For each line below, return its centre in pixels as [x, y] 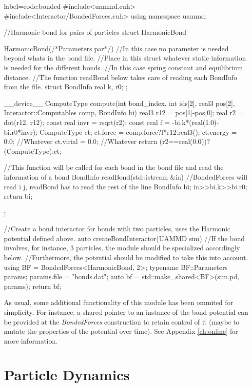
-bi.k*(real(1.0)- [196, 122]
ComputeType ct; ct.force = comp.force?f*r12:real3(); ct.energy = [138, 132]
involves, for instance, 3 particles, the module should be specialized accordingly [122, 248]
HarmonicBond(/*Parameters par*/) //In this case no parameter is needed [116, 48]
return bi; [18, 196]
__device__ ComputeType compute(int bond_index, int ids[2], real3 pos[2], [119, 103]
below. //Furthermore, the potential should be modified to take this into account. [126, 257]
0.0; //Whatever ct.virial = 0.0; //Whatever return [81, 141]
